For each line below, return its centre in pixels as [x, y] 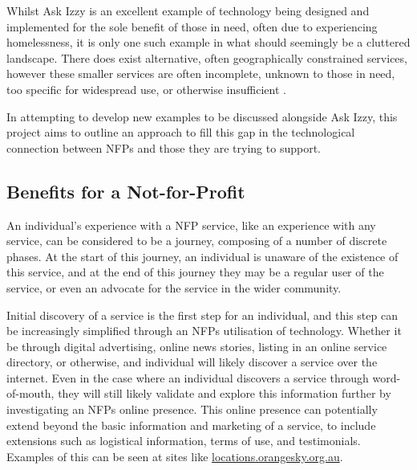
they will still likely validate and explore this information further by [225, 393]
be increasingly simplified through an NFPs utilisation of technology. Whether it [204, 331]
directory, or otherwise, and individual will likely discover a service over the [192, 362]
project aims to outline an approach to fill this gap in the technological [181, 132]
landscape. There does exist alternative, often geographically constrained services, [207, 57]
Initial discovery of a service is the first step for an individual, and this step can [202, 315]
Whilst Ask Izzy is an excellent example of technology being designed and [188, 10]
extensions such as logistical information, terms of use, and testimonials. [184, 441]
